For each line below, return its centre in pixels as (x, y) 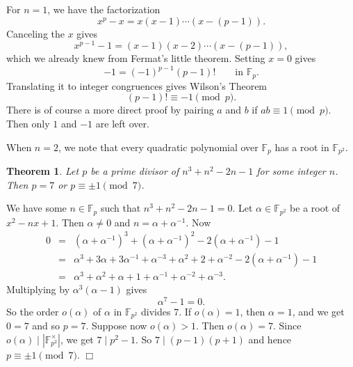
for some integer (291, 171)
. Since (287, 326)
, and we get (318, 311)
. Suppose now (116, 326)
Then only (28, 123)
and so (46, 326)
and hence (270, 339)
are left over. (122, 123)
